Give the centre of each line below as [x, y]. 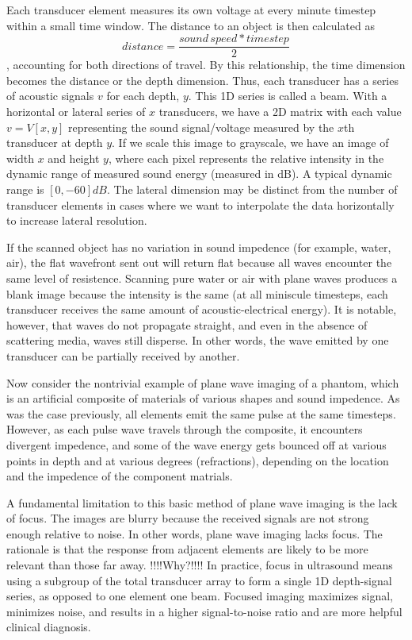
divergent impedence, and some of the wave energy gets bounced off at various [196, 444]
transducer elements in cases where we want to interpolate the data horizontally [200, 204]
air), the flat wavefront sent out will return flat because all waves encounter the [199, 262]
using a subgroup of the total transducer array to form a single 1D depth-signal [199, 580]
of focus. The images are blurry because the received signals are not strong [188, 518]
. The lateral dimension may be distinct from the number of [252, 189]
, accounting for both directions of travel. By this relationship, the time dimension [206, 65]
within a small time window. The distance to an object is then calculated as [191, 25]
